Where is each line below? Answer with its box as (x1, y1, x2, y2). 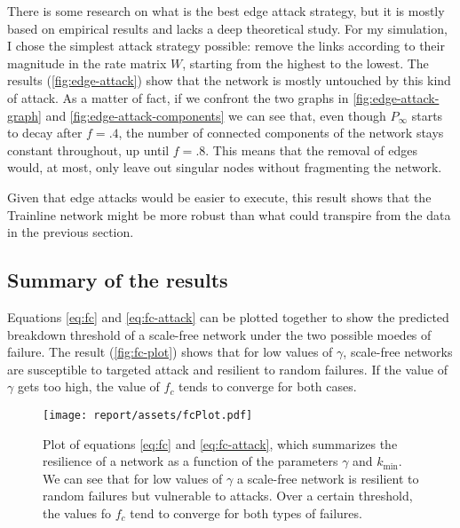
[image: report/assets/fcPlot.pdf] (43, 408, 253, 422)
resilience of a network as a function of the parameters (43, 452, 338, 470)
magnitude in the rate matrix (7, 53, 167, 72)
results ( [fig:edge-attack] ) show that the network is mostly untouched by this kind (7, 71, 451, 90)
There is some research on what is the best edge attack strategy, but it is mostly (7, 2, 445, 20)
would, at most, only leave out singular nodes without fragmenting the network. (7, 158, 442, 177)
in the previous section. (7, 223, 134, 241)
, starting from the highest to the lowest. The (182, 53, 429, 72)
